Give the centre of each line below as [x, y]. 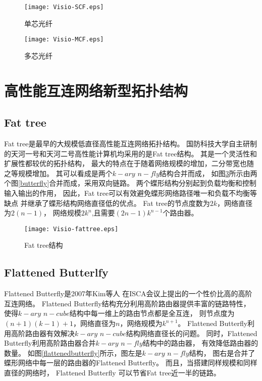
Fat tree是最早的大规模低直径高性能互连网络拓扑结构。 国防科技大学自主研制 [131, 144]
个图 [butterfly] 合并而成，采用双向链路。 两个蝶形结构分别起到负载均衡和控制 [130, 183]
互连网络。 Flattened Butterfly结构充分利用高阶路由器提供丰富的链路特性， [127, 303]
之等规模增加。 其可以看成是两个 [58, 173]
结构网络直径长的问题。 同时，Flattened [192, 333]
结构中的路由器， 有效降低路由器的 [200, 343]
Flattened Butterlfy [56, 272]
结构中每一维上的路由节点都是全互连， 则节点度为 [152, 313]
